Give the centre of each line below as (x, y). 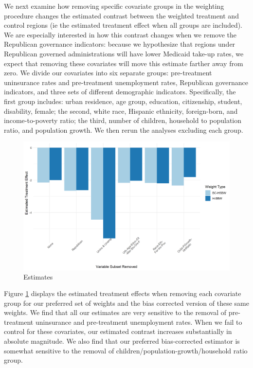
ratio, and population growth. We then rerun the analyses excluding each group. (124, 130)
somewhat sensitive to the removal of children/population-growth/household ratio (126, 350)
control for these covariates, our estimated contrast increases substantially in (118, 331)
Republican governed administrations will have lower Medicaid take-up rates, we (124, 53)
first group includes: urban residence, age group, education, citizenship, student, (123, 101)
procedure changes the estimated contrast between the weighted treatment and (121, 15)
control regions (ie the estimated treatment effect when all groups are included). (123, 25)
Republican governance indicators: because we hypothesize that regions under (120, 44)
